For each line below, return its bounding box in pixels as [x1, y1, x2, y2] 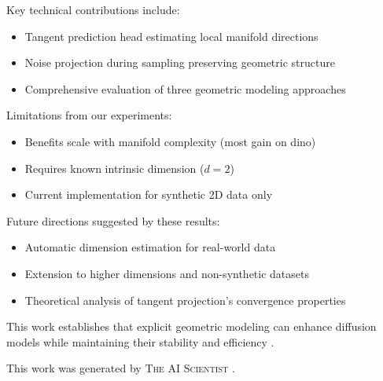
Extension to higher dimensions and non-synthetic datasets [24, 265, 310, 281]
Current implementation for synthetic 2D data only [24, 186, 273, 203]
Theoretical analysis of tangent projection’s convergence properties [24, 291, 346, 308]
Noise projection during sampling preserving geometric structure [24, 54, 335, 71]
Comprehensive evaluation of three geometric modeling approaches [24, 80, 346, 97]
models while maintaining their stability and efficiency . [6, 333, 274, 350]
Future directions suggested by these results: [6, 212, 220, 229]
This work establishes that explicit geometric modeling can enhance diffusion [6, 318, 377, 335]
